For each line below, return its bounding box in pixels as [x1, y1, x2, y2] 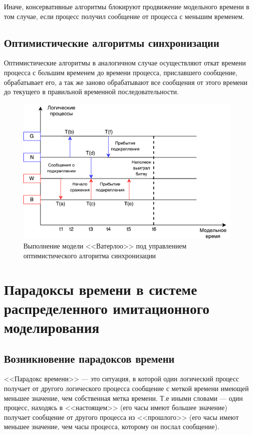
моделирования [4, 317, 99, 337]
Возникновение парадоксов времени [4, 351, 175, 366]
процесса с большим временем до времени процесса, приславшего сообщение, [4, 67, 237, 77]
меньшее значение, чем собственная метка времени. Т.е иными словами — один [4, 393, 243, 403]
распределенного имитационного [4, 298, 210, 318]
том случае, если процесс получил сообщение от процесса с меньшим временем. [4, 11, 245, 21]
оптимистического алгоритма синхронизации [23, 250, 156, 260]
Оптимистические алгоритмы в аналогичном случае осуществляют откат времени [4, 58, 246, 68]
